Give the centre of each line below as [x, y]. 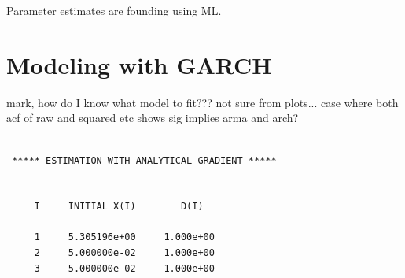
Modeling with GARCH [139, 64]
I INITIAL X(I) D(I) [119, 207]
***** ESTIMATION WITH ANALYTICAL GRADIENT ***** [144, 160]
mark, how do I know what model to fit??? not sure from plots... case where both [202, 102]
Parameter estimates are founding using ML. [114, 10]
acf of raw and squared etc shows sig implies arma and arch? [153, 118]
